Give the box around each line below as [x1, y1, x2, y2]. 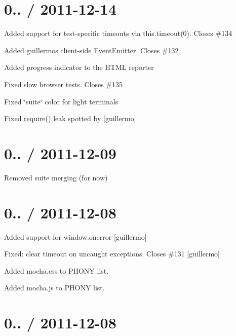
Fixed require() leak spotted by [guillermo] [4, 113, 136, 124]
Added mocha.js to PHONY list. [4, 282, 105, 293]
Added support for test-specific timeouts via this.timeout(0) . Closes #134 [4, 28, 232, 39]
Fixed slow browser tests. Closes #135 [4, 79, 123, 89]
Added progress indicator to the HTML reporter [4, 62, 154, 72]
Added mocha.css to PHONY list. [4, 265, 109, 276]
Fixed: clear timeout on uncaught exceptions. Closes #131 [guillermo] [4, 248, 220, 259]
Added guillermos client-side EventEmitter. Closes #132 [4, 45, 179, 55]
